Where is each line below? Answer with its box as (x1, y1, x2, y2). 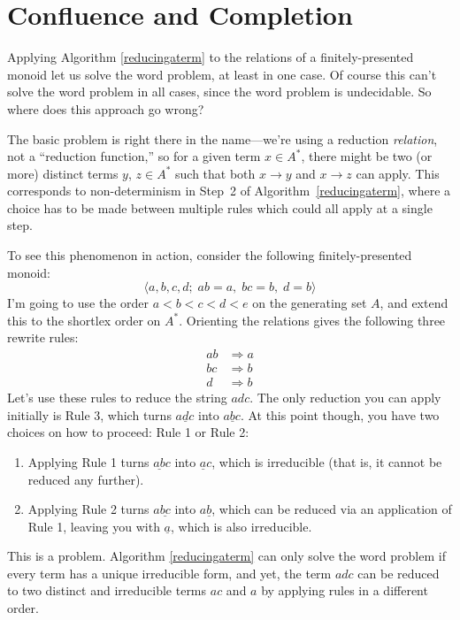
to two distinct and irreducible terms (7, 581, 207, 600)
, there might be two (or (301, 147, 433, 165)
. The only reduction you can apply (249, 388, 441, 407)
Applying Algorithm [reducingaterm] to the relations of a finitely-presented (7, 48, 414, 66)
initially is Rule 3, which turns (7, 405, 172, 424)
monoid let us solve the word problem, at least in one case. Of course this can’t (7, 65, 437, 83)
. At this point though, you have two (240, 405, 440, 424)
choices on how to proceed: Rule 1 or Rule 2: (7, 423, 249, 441)
